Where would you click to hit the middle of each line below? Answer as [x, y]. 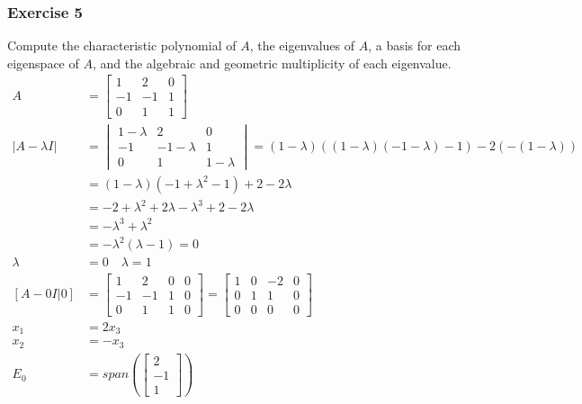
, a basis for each [415, 45]
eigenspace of [43, 63]
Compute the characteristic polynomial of [122, 45]
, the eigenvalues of [302, 45]
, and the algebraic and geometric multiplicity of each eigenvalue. [272, 63]
